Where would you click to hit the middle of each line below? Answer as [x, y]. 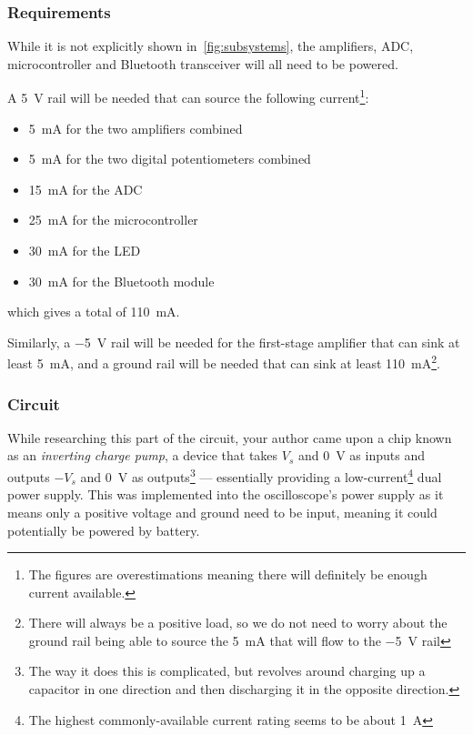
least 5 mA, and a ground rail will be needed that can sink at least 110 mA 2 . [224, 362]
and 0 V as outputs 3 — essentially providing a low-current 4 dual [261, 475]
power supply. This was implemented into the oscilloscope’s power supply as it [226, 494]
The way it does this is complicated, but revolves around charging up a [227, 671]
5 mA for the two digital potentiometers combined [170, 159]
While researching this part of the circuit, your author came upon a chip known [230, 437]
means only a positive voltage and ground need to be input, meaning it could [222, 512]
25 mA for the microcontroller [113, 220]
